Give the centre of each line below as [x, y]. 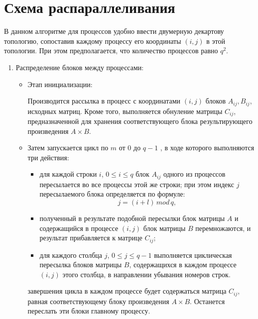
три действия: [48, 157]
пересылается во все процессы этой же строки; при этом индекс [137, 184]
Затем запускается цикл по [68, 148]
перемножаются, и [223, 228]
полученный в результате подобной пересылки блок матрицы [132, 218]
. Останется [207, 301]
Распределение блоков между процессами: [80, 67]
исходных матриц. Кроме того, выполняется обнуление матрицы [125, 111]
